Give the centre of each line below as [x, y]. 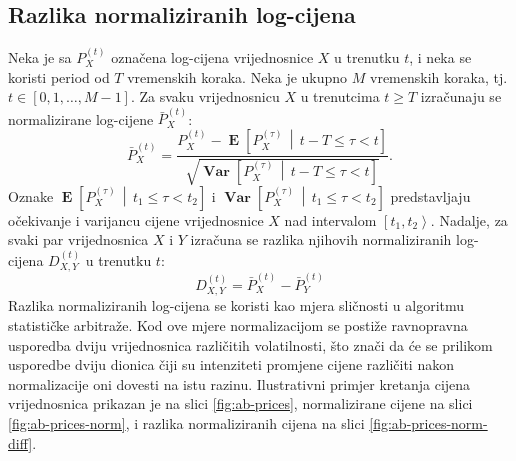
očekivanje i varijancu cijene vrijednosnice [136, 219]
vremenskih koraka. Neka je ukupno [237, 76]
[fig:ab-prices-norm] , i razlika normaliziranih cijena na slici [186, 422]
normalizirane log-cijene [81, 118]
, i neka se [440, 57]
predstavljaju [430, 195]
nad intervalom [330, 219]
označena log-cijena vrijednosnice [212, 57]
